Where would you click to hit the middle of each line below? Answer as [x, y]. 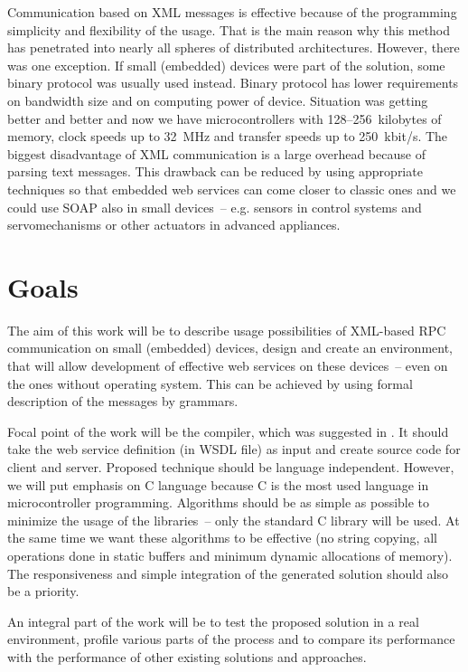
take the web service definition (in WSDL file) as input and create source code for [234, 449]
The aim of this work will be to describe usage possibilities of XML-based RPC [227, 330]
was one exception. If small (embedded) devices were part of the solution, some [226, 65]
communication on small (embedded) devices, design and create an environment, [230, 348]
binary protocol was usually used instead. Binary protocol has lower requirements [233, 83]
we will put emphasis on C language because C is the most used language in [218, 484]
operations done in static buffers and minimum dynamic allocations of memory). [230, 555]
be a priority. [43, 591]
